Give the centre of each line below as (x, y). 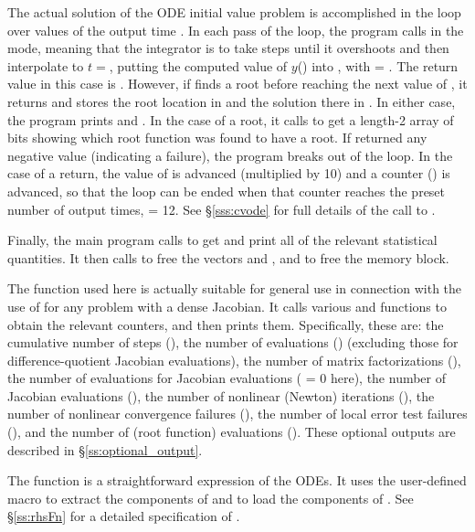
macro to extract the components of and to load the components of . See (211, 498)
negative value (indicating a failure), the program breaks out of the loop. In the (230, 155)
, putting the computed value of (198, 65)
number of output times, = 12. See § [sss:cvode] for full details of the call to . (222, 209)
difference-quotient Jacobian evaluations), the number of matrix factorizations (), (234, 360)
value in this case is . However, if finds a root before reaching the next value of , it (237, 84)
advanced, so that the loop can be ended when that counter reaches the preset (227, 191)
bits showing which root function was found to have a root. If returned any (217, 138)
